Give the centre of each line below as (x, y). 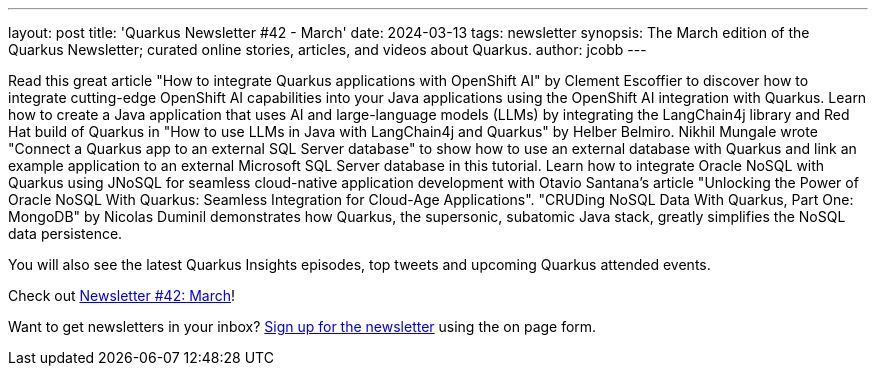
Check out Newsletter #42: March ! (122, 295)
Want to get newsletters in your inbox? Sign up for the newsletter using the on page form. (302, 326)
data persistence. (65, 233)
